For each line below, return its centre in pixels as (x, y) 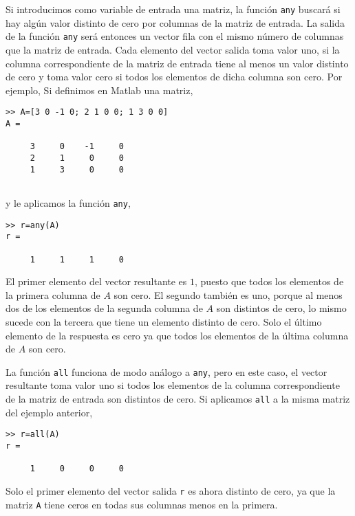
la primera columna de (53, 294)
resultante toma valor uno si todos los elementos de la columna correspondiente (173, 385)
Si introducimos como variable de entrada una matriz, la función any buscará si (173, 9)
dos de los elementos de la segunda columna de (104, 308)
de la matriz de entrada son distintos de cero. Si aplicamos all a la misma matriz (178, 398)
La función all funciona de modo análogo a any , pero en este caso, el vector (166, 371)
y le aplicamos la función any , (68, 202)
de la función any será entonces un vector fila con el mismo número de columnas (175, 36)
